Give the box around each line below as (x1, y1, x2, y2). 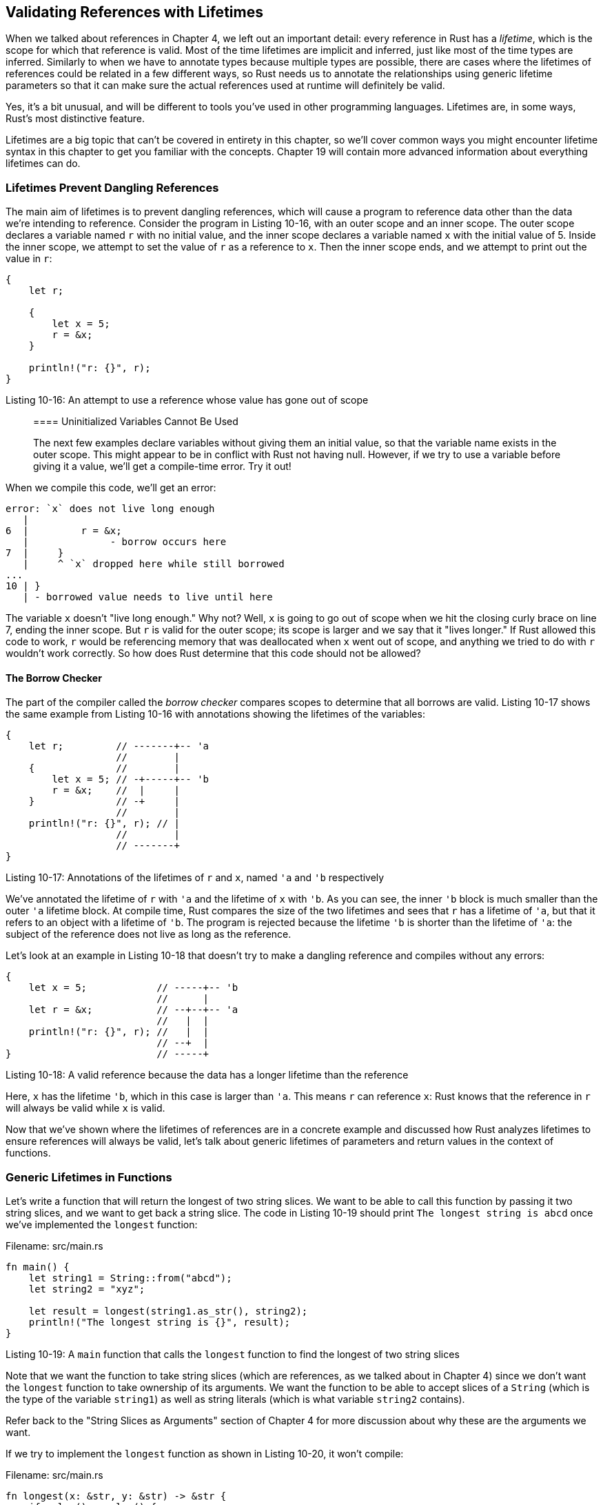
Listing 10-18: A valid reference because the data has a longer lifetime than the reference (6, 1069, 409, 1081)
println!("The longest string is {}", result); (28, 1317, 291, 1328)
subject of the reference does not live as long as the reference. (6, 928, 292, 941)
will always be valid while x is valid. (6, 1102, 165, 1114)
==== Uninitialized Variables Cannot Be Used (33, 415, 238, 428)
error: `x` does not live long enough (6, 503, 215, 515)
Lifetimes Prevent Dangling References (6, 180, 219, 195)
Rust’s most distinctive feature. (6, 112, 145, 125)
